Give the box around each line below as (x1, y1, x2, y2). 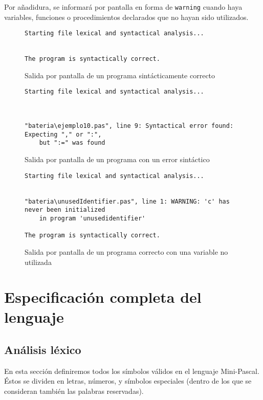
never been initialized (25, 206, 105, 214)
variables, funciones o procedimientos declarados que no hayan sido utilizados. (4, 11, 249, 22)
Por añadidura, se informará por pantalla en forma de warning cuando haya (4, 2, 243, 12)
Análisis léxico (4, 342, 81, 358)
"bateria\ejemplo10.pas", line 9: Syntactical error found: (25, 122, 234, 130)
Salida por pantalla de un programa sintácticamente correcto (25, 70, 215, 80)
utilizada (25, 256, 52, 267)
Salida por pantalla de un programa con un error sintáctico (25, 154, 210, 165)
